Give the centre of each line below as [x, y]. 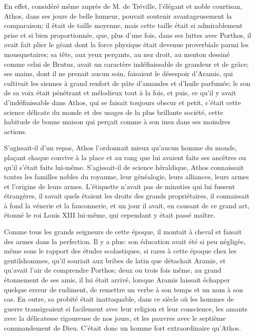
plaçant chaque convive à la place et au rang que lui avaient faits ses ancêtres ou [125, 157]
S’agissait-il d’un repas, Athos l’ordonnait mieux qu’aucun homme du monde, [121, 148]
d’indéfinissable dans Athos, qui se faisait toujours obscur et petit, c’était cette [123, 102]
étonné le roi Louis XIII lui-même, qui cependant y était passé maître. [110, 215]
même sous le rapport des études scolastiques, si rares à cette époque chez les [120, 251]
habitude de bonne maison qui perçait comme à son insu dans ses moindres [117, 122]
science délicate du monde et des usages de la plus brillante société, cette [114, 112]
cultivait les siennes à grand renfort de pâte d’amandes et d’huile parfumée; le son [127, 83]
